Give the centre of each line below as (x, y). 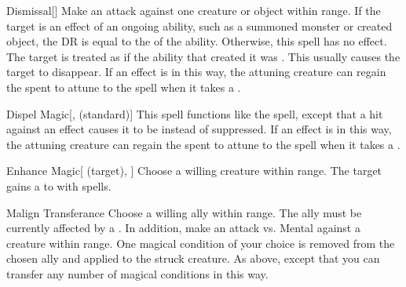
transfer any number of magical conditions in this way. (137, 273)
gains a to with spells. (59, 185)
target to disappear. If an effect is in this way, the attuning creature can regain (196, 72)
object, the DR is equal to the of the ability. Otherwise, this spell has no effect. (197, 41)
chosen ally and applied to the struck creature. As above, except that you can (193, 258)
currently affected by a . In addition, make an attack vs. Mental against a (183, 228)
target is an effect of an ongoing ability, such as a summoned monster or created (199, 25)
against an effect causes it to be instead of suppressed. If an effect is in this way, (199, 129)
